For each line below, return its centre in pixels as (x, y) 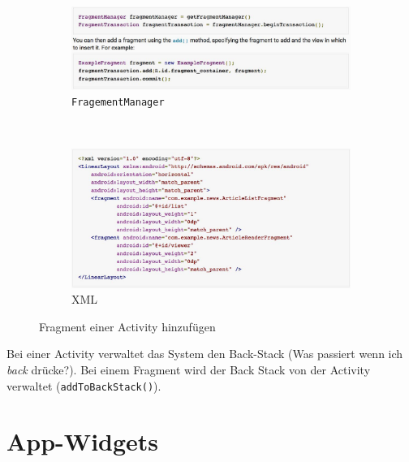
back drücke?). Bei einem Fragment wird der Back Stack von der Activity (189, 370)
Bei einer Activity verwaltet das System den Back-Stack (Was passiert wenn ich (205, 354)
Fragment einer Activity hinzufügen (127, 326)
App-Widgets (83, 441)
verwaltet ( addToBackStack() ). (84, 385)
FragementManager (118, 103)
